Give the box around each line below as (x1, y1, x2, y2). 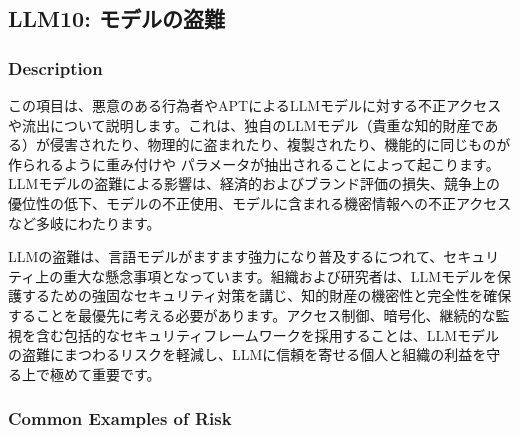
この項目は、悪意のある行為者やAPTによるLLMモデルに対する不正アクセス (8, 95, 502, 115)
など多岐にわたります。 (8, 212, 161, 233)
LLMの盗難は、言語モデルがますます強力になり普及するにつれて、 (8, 246, 444, 267)
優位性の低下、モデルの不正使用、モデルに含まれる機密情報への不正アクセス (8, 192, 512, 213)
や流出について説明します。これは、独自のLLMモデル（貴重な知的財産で (8, 114, 485, 135)
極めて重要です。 (49, 363, 161, 384)
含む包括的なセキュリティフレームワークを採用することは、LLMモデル (35, 324, 500, 345)
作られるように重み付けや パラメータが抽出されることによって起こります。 (8, 153, 500, 174)
